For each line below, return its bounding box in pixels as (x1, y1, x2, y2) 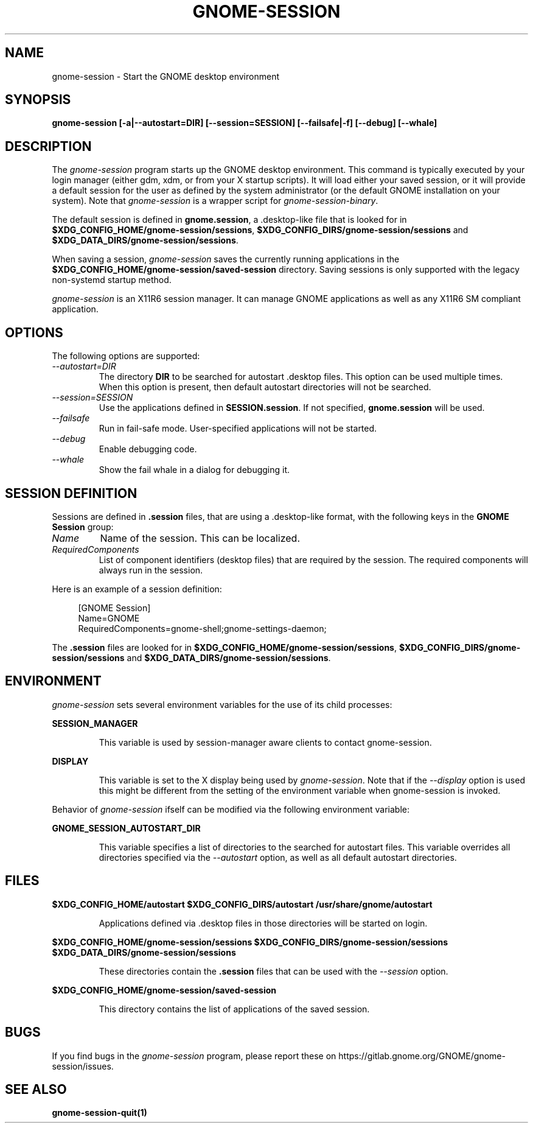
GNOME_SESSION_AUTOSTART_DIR (52, 822, 201, 833)
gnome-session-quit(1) (52, 1107, 147, 1118)
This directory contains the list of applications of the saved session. (99, 1003, 370, 1014)
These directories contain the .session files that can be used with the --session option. (99, 965, 448, 976)
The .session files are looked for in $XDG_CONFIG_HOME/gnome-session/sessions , (52, 642, 397, 653)
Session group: (52, 521, 114, 532)
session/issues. (52, 1060, 114, 1071)
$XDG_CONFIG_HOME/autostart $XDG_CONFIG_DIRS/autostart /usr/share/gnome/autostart (52, 899, 433, 909)
